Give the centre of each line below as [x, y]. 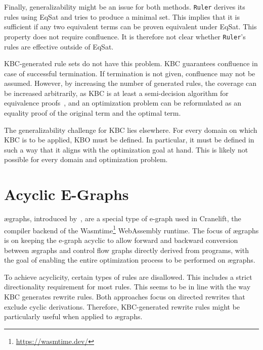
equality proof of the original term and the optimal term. [93, 113]
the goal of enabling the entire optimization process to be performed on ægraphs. [130, 260]
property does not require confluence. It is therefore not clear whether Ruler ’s [125, 36]
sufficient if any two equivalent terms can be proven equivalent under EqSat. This [130, 27]
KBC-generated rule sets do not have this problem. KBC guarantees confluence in [131, 63]
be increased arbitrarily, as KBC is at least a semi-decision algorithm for [116, 93]
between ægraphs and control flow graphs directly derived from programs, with [126, 250]
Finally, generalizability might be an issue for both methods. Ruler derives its [125, 7]
